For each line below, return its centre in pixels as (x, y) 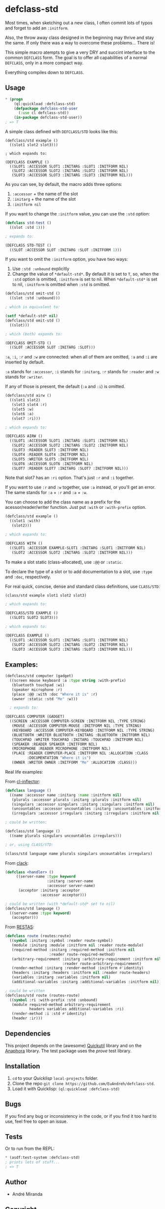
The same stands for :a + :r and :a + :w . (46, 493)
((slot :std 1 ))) (27, 227)
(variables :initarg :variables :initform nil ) (61, 977)
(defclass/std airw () (28, 395)
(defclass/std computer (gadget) (39, 676)
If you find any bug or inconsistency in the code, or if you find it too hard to (81, 1116)
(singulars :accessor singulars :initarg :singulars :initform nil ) (83, 804)
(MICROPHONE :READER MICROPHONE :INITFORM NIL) (61, 749)
